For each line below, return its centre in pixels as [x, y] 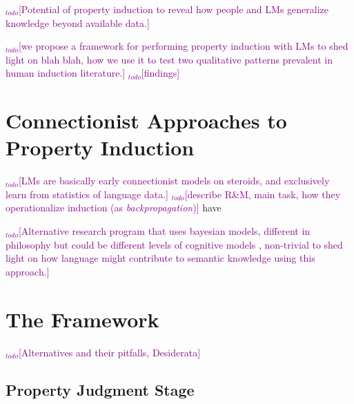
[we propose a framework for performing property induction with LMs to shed [183, 46]
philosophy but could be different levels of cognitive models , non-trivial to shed [174, 244]
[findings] [160, 73]
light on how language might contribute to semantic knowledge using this [160, 258]
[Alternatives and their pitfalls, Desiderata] [109, 352]
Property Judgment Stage [100, 389]
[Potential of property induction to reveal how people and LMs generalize [174, 9]
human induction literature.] [66, 73]
